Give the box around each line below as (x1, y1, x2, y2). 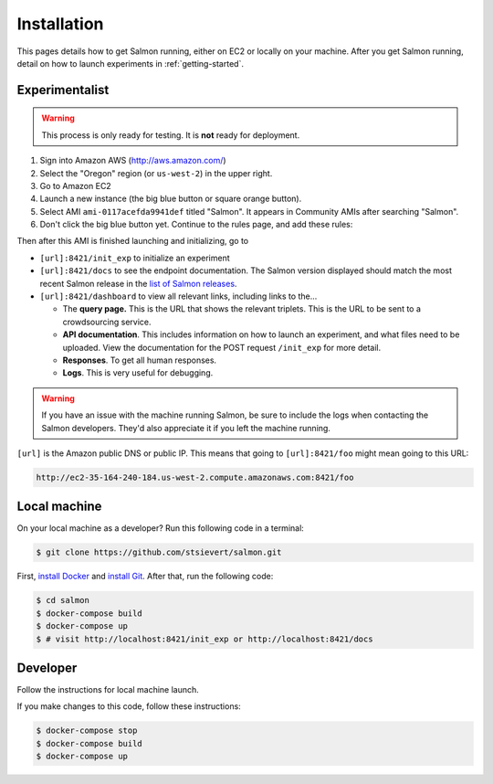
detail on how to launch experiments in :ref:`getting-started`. (16, 58, 244, 69)
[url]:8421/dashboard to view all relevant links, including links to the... (39, 291, 318, 302)
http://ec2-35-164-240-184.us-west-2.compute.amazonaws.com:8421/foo (36, 471, 354, 482)
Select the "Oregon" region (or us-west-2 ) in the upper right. (39, 167, 273, 178)
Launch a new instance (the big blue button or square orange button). (39, 193, 302, 205)
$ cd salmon (36, 595, 90, 606)
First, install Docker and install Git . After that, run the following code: (16, 571, 274, 582)
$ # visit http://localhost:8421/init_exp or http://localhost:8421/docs (36, 633, 373, 644)
